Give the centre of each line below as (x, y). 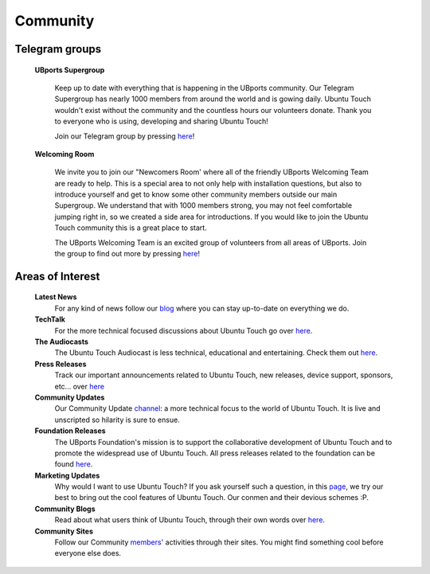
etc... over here (80, 386)
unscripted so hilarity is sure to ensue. (117, 420)
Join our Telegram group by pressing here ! (125, 136)
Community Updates (70, 397)
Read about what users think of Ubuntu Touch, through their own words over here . (190, 520)
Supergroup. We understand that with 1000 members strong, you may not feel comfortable (203, 205)
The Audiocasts (62, 342)
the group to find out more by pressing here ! (127, 254)
